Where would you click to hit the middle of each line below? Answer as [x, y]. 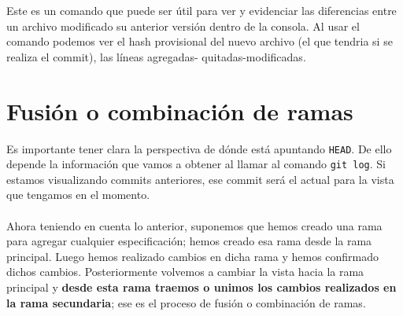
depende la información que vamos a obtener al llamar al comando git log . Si [196, 164]
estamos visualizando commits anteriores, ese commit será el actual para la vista [200, 179]
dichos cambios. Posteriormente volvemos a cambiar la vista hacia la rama [185, 272]
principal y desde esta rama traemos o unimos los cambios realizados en [201, 287]
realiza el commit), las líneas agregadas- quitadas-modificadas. [156, 56]
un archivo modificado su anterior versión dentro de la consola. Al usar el [183, 26]
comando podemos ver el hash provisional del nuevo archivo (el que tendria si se [200, 41]
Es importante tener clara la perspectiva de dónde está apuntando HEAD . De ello [199, 148]
